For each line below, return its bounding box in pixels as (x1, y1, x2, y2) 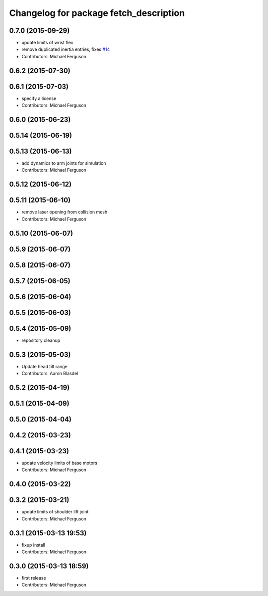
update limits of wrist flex (21, 40, 73, 46)
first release (21, 575, 47, 581)
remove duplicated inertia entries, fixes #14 (21, 46, 110, 52)
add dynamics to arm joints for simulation (21, 160, 106, 166)
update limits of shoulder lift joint (21, 509, 89, 515)
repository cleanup (21, 337, 61, 343)
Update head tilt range (21, 363, 68, 369)
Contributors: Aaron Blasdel (21, 371, 78, 377)
